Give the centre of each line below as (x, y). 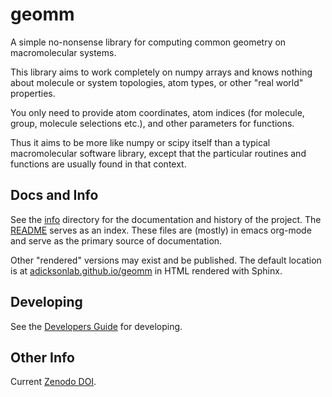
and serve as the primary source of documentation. (116, 240)
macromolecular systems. (63, 52)
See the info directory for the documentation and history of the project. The (166, 219)
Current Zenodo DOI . (53, 382)
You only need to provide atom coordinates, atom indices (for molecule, (157, 112)
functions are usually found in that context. (98, 164)
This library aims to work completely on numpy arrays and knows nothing (161, 72)
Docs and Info (54, 195)
